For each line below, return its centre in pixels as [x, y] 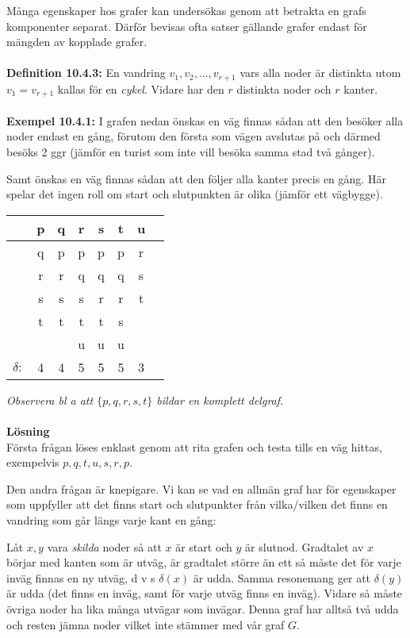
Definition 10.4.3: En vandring [86, 73]
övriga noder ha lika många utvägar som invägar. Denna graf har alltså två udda [203, 608]
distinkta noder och [284, 88]
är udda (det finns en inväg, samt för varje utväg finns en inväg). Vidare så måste [205, 593]
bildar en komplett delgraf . [220, 400]
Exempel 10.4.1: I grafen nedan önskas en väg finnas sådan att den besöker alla [205, 120]
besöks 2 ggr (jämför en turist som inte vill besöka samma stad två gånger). [191, 152]
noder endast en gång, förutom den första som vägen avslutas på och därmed [194, 136]
